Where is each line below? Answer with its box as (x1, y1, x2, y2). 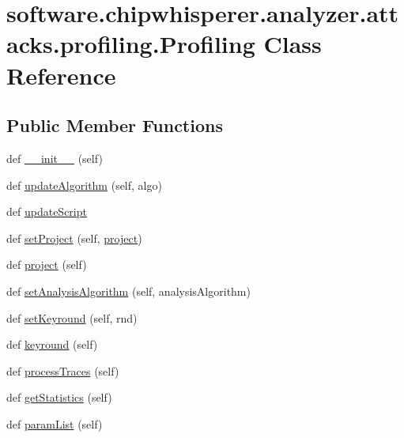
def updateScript (6, 203, 87, 220)
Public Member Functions (6, 113, 223, 138)
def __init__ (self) (6, 149, 103, 166)
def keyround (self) (6, 336, 98, 353)
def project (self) (6, 256, 87, 273)
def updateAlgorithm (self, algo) (6, 176, 162, 193)
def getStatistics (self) (6, 389, 112, 406)
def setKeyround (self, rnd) (6, 309, 138, 326)
